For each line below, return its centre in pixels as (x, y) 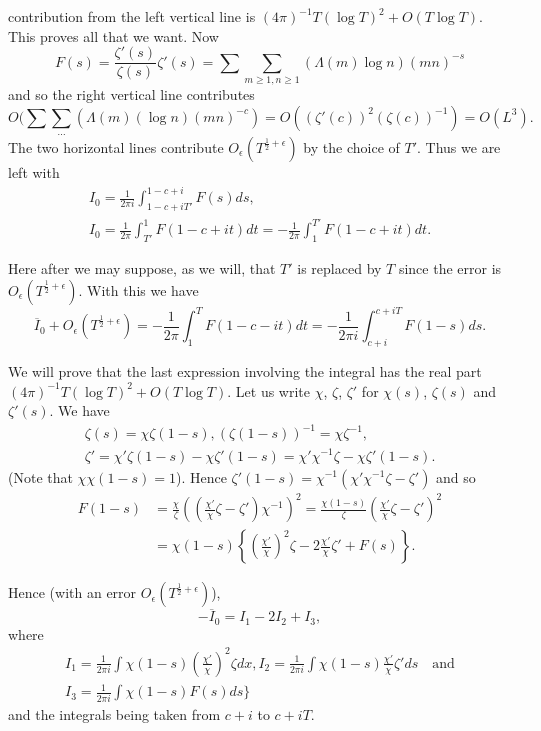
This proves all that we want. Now (113, 35)
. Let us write (269, 390)
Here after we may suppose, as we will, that (142, 268)
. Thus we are (459, 146)
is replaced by (339, 268)
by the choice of (351, 146)
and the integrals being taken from (114, 713)
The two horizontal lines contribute (116, 146)
